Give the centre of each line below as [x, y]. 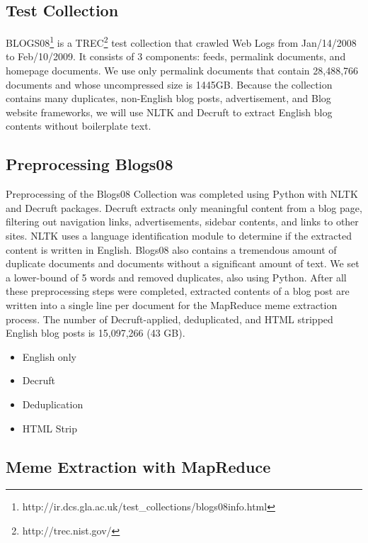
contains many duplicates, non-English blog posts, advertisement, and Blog [168, 98]
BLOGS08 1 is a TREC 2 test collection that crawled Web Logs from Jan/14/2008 [181, 41]
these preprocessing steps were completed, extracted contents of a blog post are [178, 291]
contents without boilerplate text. [79, 126]
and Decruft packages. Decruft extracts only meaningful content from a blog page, [184, 207]
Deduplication [53, 404]
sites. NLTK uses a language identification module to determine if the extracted [179, 235]
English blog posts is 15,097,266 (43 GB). [96, 333]
